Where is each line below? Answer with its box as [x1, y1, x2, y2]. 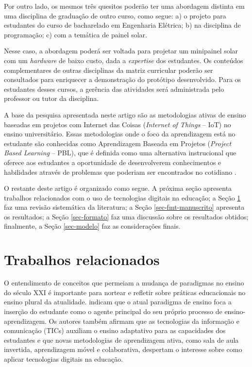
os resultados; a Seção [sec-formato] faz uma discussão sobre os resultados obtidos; [4, 211, 249, 221]
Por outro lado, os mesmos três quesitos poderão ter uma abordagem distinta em [4, 1, 245, 11]
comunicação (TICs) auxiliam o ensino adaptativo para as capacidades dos [4, 325, 226, 335]
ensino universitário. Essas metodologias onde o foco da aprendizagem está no [4, 129, 235, 139]
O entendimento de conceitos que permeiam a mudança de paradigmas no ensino [4, 278, 244, 288]
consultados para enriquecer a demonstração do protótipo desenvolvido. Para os [4, 74, 241, 84]
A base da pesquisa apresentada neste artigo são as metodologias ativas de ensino [4, 109, 246, 119]
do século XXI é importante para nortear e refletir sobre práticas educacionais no [4, 287, 246, 297]
